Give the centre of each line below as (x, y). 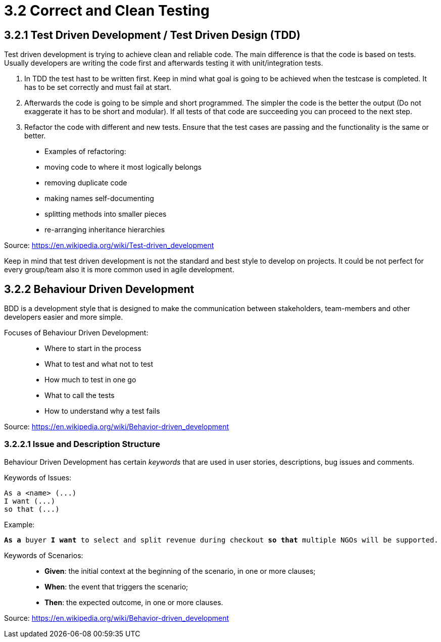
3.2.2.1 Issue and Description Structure (82, 444)
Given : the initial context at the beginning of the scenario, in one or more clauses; (180, 571)
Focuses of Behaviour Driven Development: (76, 333)
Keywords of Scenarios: (44, 555)
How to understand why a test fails (102, 411)
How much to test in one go (90, 380)
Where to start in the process (93, 349)
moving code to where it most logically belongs (123, 167)
